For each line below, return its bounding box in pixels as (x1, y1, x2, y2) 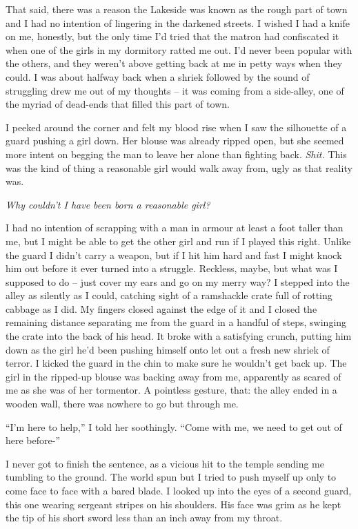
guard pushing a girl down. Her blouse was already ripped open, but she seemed (6, 133, 344, 148)
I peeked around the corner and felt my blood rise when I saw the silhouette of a (6, 119, 347, 134)
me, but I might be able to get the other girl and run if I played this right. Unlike (6, 233, 351, 248)
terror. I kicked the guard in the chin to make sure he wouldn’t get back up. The (6, 356, 347, 370)
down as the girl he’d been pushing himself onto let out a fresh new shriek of (6, 342, 330, 356)
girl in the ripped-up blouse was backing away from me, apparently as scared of (6, 369, 341, 383)
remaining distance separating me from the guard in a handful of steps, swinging (6, 315, 347, 329)
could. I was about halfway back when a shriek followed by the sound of (6, 69, 310, 84)
